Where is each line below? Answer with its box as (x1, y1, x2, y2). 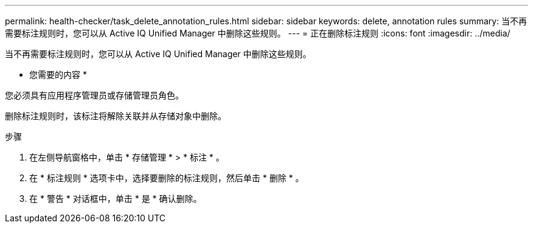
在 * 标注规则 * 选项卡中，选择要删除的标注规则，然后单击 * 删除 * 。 (29, 173, 304, 183)
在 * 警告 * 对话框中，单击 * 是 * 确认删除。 (29, 193, 202, 204)
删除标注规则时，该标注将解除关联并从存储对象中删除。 (5, 111, 226, 121)
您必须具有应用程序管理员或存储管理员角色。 (5, 90, 184, 100)
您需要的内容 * (29, 69, 87, 80)
